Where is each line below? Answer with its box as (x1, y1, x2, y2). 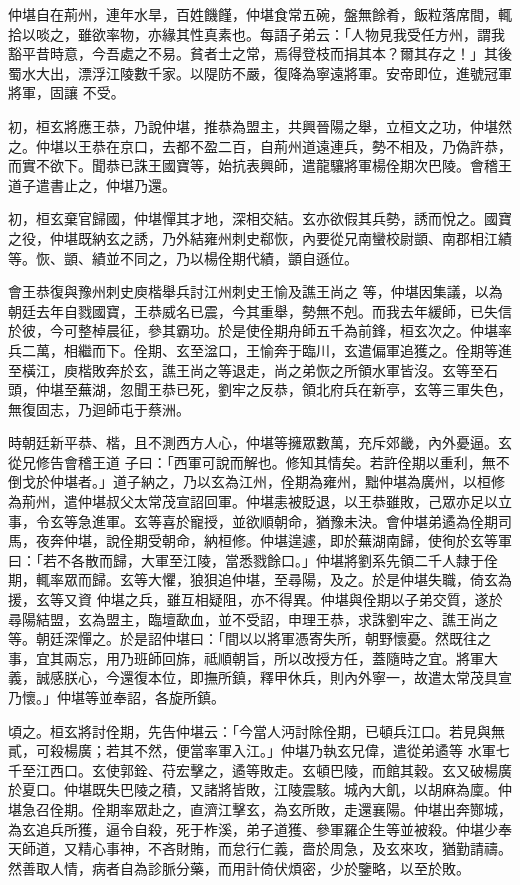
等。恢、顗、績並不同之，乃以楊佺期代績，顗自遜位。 (8, 247, 358, 268)
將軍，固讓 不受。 (8, 82, 125, 103)
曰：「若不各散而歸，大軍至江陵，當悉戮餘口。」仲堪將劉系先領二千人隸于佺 (8, 549, 498, 570)
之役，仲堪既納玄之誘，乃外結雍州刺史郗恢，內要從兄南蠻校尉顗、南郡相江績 (8, 227, 512, 248)
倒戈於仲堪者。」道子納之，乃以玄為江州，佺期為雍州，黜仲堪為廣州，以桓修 (8, 471, 505, 492)
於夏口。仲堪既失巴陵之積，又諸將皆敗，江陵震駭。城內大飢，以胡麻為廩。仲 (8, 779, 512, 800)
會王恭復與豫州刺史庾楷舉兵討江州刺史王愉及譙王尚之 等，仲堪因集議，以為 (8, 281, 503, 302)
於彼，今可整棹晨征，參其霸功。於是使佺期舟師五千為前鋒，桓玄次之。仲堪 (8, 320, 498, 341)
